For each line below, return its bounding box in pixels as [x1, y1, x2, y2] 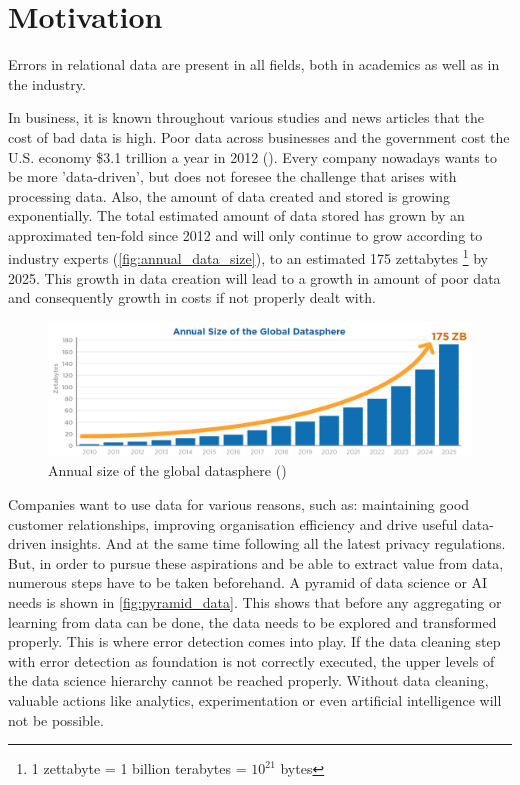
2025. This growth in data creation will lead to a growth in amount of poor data [8, 267, 501, 288]
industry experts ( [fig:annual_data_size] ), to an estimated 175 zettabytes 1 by [8, 245, 489, 269]
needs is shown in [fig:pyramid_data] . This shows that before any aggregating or [8, 592, 502, 613]
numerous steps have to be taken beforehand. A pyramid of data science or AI [8, 572, 488, 593]
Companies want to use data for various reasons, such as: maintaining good [8, 494, 470, 515]
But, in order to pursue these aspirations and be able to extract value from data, [8, 552, 504, 573]
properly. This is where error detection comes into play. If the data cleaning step [8, 631, 501, 652]
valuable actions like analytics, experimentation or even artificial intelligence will [8, 690, 502, 711]
